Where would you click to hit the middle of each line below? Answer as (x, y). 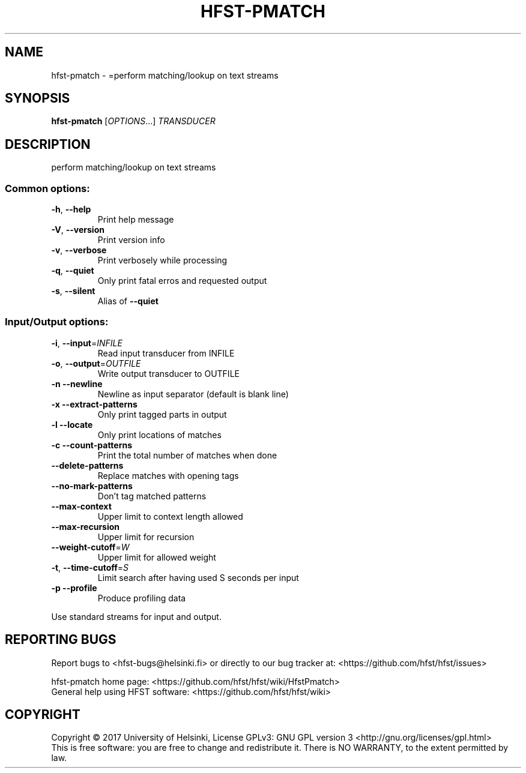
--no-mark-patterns (92, 486)
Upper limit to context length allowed (170, 516)
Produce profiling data (142, 598)
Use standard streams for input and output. (136, 616)
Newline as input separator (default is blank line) (193, 394)
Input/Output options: (57, 322)
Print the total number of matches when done (187, 455)
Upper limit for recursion (146, 537)
